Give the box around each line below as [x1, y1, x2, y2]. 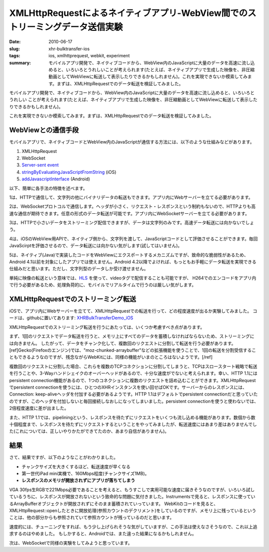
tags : [9, 53, 20, 59]
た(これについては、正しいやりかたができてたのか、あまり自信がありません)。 [9, 428, 169, 434]
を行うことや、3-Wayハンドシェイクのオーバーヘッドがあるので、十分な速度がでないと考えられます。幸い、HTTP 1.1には [9, 370, 258, 376]
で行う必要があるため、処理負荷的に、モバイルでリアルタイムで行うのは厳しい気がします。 [9, 282, 196, 288]
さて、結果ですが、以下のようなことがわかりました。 [9, 454, 119, 460]
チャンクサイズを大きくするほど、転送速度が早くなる [21, 463, 131, 469]
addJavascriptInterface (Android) [21, 176, 90, 182]
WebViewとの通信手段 [9, 126, 79, 135]
